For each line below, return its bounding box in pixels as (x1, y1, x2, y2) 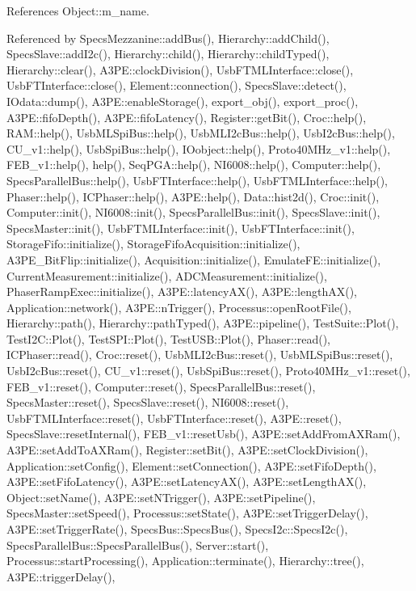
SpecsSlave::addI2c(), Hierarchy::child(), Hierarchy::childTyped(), (6, 45, 330, 62)
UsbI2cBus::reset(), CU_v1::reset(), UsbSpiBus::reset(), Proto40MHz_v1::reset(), (6, 362, 410, 379)
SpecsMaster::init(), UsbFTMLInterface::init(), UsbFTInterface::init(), (6, 219, 355, 236)
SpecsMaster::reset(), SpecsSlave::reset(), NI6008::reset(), (6, 394, 289, 411)
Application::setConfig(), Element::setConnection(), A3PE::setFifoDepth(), (6, 457, 376, 474)
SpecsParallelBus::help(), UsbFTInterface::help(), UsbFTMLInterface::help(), (6, 171, 389, 188)
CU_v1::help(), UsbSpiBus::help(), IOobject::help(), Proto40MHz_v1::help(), (6, 140, 391, 157)
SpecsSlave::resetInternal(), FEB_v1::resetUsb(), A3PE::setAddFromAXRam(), (6, 425, 401, 442)
